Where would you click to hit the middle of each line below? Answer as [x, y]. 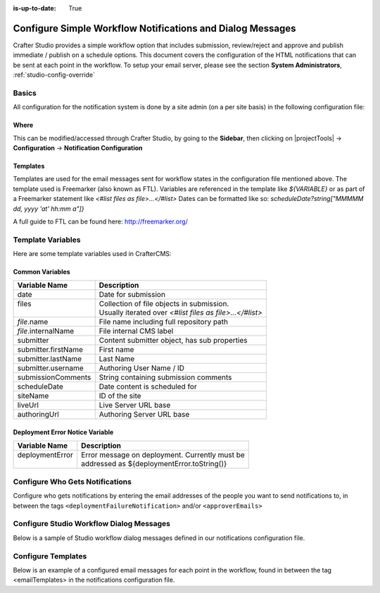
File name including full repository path [164, 322]
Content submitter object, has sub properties [173, 341]
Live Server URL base [135, 405]
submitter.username [50, 368]
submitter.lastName [50, 359]
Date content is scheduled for [148, 386]
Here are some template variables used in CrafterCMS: [92, 254]
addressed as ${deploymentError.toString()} [154, 464]
